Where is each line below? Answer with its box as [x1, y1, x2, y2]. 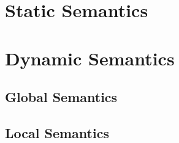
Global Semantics [5, 87, 118, 106]
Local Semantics [5, 123, 109, 142]
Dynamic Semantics [5, 45, 175, 70]
